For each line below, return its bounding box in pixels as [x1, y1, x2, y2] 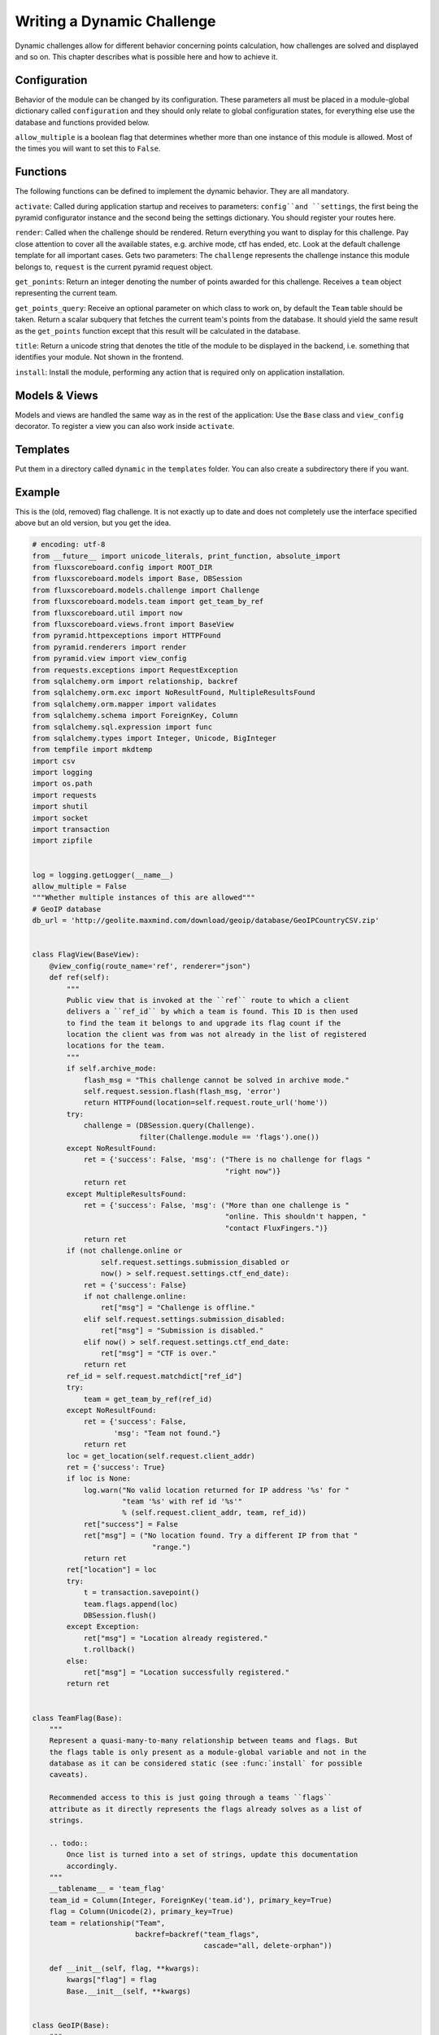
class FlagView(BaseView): [32, 950, 140, 960]
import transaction [32, 825, 110, 834]
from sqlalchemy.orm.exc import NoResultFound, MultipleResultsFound [32, 688, 315, 698]
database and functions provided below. [15, 117, 150, 127]
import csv [32, 756, 76, 765]
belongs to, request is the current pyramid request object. [15, 261, 213, 272]
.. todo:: [49, 1838, 89, 1848]
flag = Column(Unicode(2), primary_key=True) [49, 1907, 234, 1916]
